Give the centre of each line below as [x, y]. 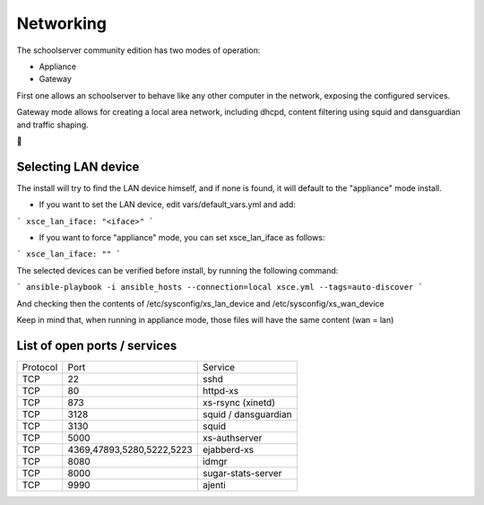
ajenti [214, 484]
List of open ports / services [97, 345]
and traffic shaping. [52, 125]
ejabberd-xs [228, 449]
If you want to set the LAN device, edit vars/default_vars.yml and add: [167, 205]
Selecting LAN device [78, 166]
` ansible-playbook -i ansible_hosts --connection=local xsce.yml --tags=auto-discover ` [220, 287]
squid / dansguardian [247, 414]
